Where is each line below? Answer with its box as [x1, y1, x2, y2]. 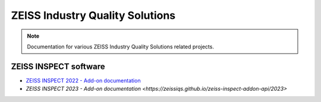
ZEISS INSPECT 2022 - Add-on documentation [26, 77, 141, 84]
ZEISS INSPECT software [11, 61, 105, 71]
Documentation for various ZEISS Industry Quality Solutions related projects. [27, 43, 214, 50]
